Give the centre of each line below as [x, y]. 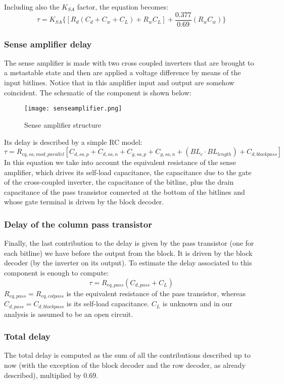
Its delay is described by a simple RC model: [73, 142]
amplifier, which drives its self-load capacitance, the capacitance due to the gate [128, 172]
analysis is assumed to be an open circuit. [69, 314]
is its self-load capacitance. [108, 304]
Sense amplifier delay [48, 44]
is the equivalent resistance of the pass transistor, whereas [156, 293]
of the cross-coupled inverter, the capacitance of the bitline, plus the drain [119, 182]
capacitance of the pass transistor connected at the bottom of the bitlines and [125, 191]
